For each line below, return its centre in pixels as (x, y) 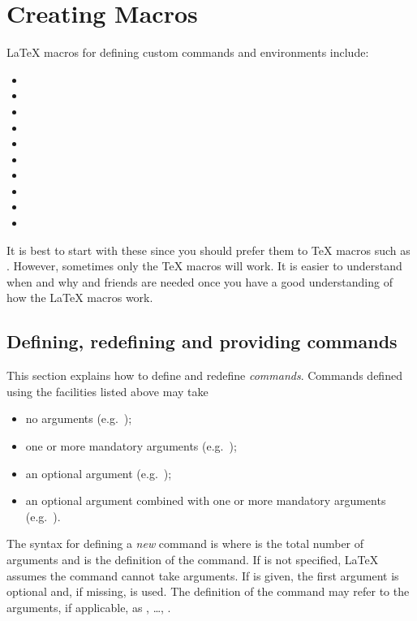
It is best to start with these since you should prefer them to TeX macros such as (208, 250)
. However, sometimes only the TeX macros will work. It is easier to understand (204, 266)
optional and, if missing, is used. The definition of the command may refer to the (208, 591)
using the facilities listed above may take (107, 391)
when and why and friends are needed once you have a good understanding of (200, 281)
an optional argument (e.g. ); (99, 473)
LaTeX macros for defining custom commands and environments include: (188, 52)
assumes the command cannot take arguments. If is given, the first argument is (203, 575)
